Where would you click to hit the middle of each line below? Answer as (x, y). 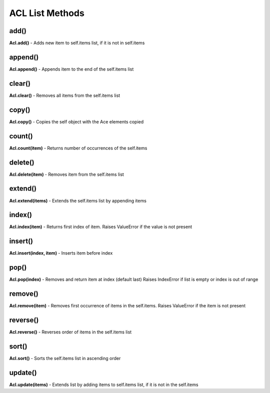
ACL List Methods (47, 13)
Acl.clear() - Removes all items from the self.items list (65, 95)
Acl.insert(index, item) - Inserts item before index (61, 253)
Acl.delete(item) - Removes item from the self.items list (67, 174)
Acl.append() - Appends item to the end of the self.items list (71, 69)
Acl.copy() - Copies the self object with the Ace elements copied (76, 122)
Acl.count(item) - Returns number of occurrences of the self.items (78, 148)
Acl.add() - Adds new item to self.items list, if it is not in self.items (77, 43)
